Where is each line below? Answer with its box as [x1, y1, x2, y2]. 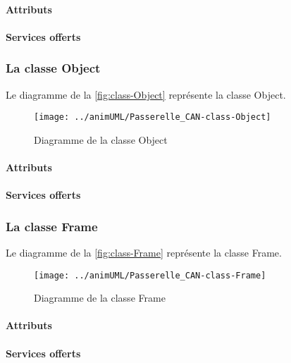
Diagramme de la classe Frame [34, 290, 166, 305]
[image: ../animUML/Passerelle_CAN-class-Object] [34, 112, 271, 123]
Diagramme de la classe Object [34, 132, 168, 147]
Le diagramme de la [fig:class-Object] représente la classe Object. [6, 87, 286, 101]
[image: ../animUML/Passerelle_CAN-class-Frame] [34, 270, 266, 281]
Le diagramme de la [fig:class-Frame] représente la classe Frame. [6, 245, 282, 260]
